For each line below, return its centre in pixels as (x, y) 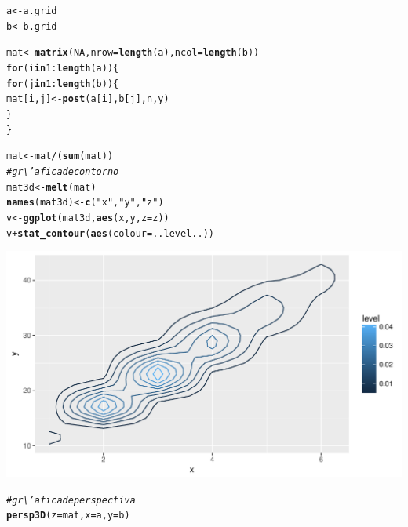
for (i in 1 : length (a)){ (63, 68)
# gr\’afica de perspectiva (71, 500)
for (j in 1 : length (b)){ (63, 84)
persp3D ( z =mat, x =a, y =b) (68, 516)
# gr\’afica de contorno (63, 171)
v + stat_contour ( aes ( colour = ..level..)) (110, 233)
